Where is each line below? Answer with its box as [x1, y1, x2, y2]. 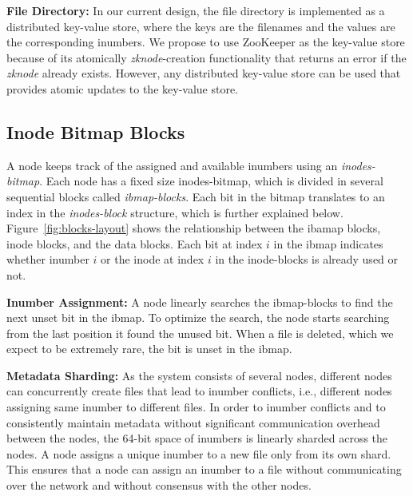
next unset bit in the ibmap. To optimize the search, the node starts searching [6, 309, 390, 326]
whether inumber [6, 251, 89, 268]
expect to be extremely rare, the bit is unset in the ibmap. [6, 340, 292, 357]
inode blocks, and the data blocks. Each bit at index [6, 235, 263, 252]
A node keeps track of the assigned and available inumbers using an [6, 157, 338, 173]
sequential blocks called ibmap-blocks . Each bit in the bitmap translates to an [6, 188, 385, 204]
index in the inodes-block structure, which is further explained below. [6, 204, 344, 220]
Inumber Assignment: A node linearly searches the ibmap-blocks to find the [6, 293, 393, 310]
